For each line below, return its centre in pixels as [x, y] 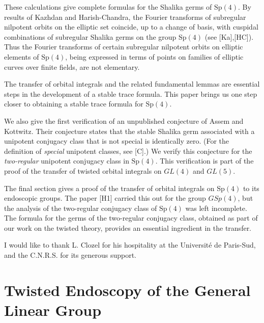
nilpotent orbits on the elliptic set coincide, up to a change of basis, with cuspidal [131, 27]
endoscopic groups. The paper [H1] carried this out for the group [105, 198]
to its [251, 188]
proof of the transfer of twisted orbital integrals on [83, 170]
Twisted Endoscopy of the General [127, 290]
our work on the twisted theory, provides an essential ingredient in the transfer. [128, 227]
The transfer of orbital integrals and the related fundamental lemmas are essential [132, 84]
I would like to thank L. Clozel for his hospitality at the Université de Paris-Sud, [130, 245]
